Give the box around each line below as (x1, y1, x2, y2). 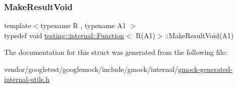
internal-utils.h (4, 73, 49, 84)
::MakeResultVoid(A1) (164, 30, 234, 40)
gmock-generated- (178, 64, 232, 74)
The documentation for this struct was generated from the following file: (4, 47, 227, 57)
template (4, 20, 31, 31)
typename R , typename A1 (40, 20, 126, 31)
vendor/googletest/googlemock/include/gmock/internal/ (4, 64, 179, 74)
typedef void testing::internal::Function (4, 30, 124, 40)
